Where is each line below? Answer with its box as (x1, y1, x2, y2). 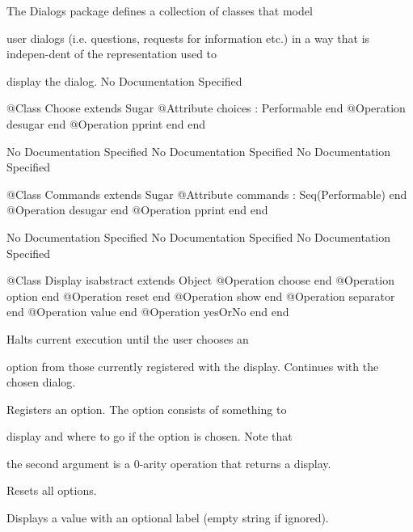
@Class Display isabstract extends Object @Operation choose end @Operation (6, 272, 394, 289)
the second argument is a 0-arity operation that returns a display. (6, 454, 331, 471)
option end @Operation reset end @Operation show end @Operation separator (6, 287, 395, 304)
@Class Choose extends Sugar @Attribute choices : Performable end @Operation (6, 99, 406, 116)
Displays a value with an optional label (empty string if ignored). (6, 509, 329, 526)
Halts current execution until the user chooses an (6, 330, 249, 347)
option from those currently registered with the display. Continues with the (6, 357, 379, 374)
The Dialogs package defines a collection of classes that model (6, 2, 313, 19)
